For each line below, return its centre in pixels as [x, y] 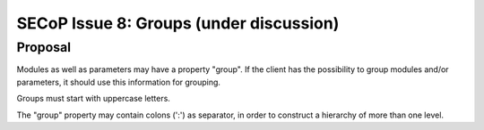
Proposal [44, 47]
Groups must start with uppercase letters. [93, 99]
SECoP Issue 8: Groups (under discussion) [178, 23]
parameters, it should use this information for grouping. [119, 82]
